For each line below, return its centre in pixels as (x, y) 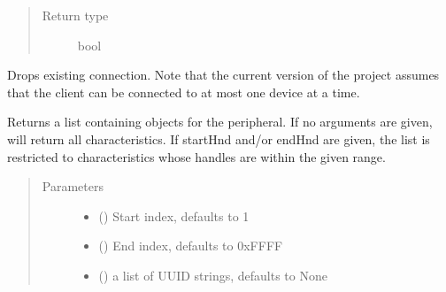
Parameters (73, 186)
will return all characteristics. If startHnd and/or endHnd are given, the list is (219, 138)
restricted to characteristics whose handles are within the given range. (196, 156)
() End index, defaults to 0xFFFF (191, 246)
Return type (75, 15)
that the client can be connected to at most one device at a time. (184, 92)
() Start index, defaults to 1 (174, 215)
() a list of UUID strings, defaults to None (213, 275)
